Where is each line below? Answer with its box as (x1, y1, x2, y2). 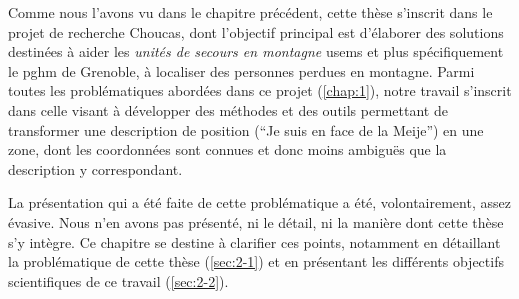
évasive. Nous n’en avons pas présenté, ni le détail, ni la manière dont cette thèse (8, 211, 504, 232)
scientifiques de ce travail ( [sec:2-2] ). (8, 270, 229, 291)
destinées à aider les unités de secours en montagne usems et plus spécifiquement (8, 41, 504, 62)
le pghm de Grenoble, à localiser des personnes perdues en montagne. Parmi (8, 60, 475, 81)
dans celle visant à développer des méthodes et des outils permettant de (8, 99, 448, 120)
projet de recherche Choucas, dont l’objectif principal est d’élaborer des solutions (8, 21, 504, 42)
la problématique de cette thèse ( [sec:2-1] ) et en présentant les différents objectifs (8, 251, 504, 272)
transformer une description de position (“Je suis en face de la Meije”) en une (8, 119, 484, 140)
